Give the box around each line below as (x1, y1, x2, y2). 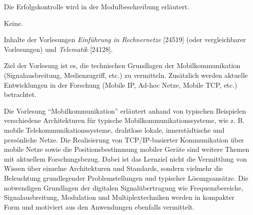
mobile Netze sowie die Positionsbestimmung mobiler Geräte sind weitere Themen (4, 144, 250, 154)
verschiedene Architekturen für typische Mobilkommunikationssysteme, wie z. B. (4, 115, 245, 125)
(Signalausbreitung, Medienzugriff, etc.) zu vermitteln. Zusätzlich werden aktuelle (4, 70, 248, 80)
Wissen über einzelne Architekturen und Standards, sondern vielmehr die (4, 163, 223, 173)
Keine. (4, 18, 23, 28)
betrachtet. (4, 89, 37, 99)
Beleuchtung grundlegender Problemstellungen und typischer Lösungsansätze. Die (4, 172, 249, 183)
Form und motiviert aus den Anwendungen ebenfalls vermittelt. (4, 201, 195, 212)
